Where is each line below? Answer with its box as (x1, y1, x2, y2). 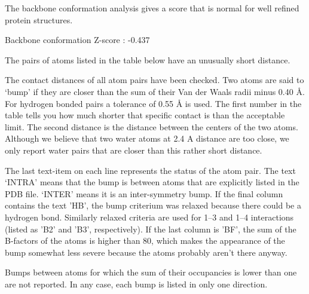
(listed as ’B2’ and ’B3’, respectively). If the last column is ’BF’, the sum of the (5, 222, 296, 235)
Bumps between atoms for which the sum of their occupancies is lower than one (5, 266, 297, 278)
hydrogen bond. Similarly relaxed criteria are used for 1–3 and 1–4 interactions (5, 210, 294, 223)
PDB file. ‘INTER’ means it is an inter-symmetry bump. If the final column (5, 187, 283, 200)
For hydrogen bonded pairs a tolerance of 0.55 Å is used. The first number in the (5, 97, 302, 109)
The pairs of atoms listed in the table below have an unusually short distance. (5, 53, 290, 66)
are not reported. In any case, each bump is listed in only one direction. (5, 277, 268, 290)
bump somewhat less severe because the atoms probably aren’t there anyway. (5, 246, 287, 258)
